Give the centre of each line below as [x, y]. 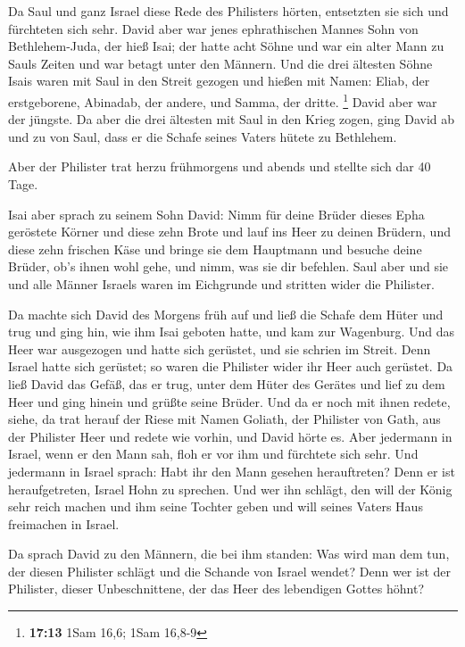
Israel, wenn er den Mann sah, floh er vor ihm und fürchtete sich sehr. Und [213, 454]
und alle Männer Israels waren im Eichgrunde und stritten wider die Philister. [221, 283]
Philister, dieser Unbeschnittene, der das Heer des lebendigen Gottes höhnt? [216, 589]
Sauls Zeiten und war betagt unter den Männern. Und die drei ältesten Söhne [220, 63]
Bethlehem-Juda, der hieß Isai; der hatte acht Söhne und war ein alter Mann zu [226, 46]
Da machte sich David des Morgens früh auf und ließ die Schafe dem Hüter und [226, 314]
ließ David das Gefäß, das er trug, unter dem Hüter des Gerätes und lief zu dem [227, 383]
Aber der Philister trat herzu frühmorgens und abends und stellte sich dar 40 [220, 166]
